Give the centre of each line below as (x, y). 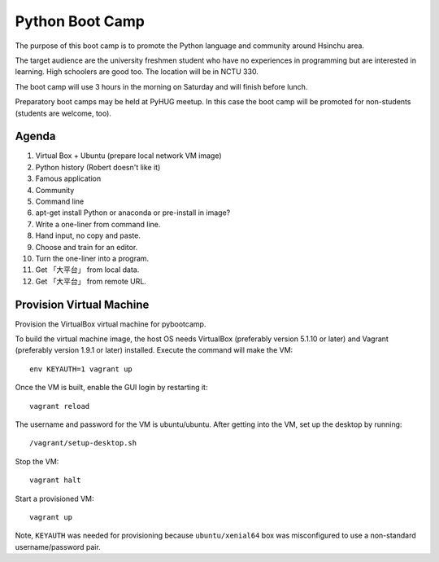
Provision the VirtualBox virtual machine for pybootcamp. (111, 324)
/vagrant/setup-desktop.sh (83, 443)
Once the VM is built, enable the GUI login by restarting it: (111, 388)
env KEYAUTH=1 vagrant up (81, 369)
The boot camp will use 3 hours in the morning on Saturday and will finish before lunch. (161, 86)
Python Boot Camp (80, 21)
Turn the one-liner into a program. (92, 258)
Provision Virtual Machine (82, 304)
